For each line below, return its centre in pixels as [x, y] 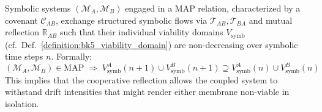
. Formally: [72, 56]
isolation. [22, 103]
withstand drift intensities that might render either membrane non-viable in [147, 92]
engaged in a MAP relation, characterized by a [213, 8]
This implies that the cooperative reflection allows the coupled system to [141, 79]
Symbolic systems [38, 8]
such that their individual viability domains [141, 32]
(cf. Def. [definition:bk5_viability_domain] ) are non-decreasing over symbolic [152, 44]
